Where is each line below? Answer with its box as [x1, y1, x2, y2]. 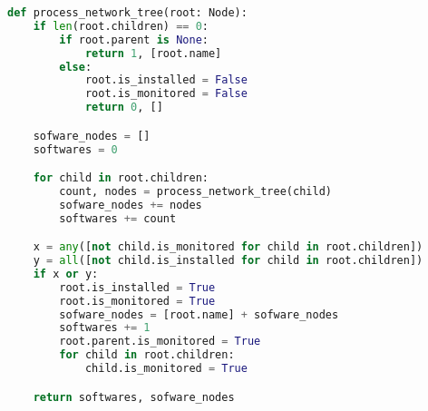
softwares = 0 [33, 142, 118, 156]
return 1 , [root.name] [84, 46, 222, 60]
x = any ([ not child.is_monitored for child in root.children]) [33, 240, 423, 254]
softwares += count [59, 211, 177, 225]
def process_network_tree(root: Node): [7, 6, 248, 19]
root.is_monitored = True [59, 294, 216, 308]
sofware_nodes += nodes [59, 198, 202, 211]
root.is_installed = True [59, 280, 216, 294]
